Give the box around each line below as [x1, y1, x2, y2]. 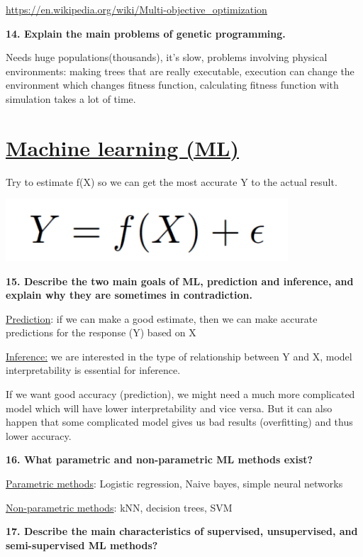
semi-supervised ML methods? [6, 537, 158, 552]
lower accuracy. [6, 428, 72, 443]
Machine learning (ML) [6, 133, 239, 162]
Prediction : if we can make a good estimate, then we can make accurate [6, 311, 318, 326]
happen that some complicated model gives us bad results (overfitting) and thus [6, 414, 353, 429]
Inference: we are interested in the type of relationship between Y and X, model [6, 348, 352, 363]
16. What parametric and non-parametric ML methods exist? [6, 452, 313, 467]
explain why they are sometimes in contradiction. [6, 287, 252, 302]
